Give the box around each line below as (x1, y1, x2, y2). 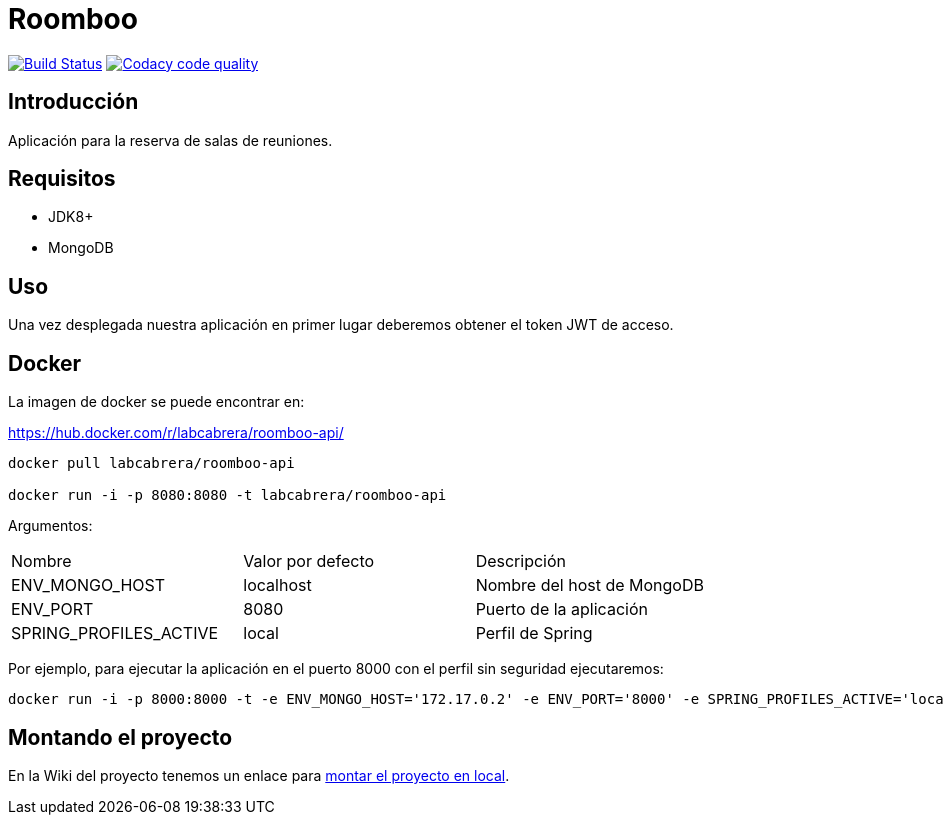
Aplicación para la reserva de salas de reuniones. (8, 131, 333, 149)
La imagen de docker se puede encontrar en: (8, 393, 305, 411)
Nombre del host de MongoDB (475, 575, 704, 596)
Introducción (8, 89, 139, 115)
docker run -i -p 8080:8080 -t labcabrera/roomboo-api (8, 487, 447, 504)
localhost (243, 575, 312, 596)
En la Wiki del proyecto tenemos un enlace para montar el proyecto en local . (8, 766, 510, 784)
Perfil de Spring (475, 623, 593, 644)
